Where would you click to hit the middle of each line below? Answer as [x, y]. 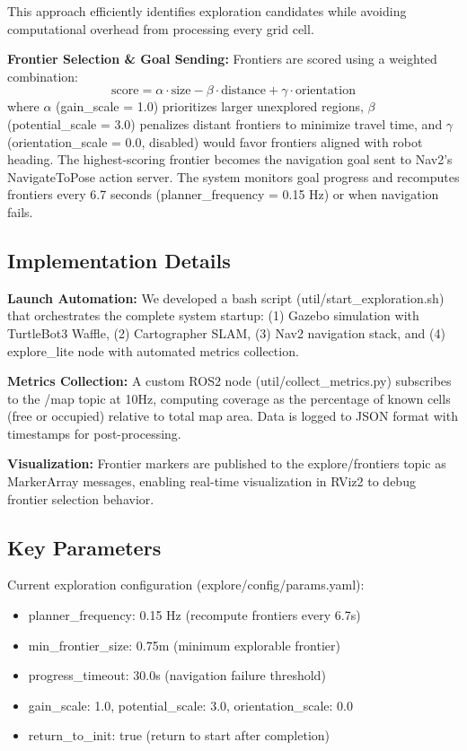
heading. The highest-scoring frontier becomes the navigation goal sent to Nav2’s [230, 159]
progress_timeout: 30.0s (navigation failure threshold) [177, 675]
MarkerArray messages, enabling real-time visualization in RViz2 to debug [211, 481]
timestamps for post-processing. [94, 433]
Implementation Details [119, 260]
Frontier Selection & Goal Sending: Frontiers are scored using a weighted [222, 59]
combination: [43, 76]
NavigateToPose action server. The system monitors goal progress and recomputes [233, 176]
